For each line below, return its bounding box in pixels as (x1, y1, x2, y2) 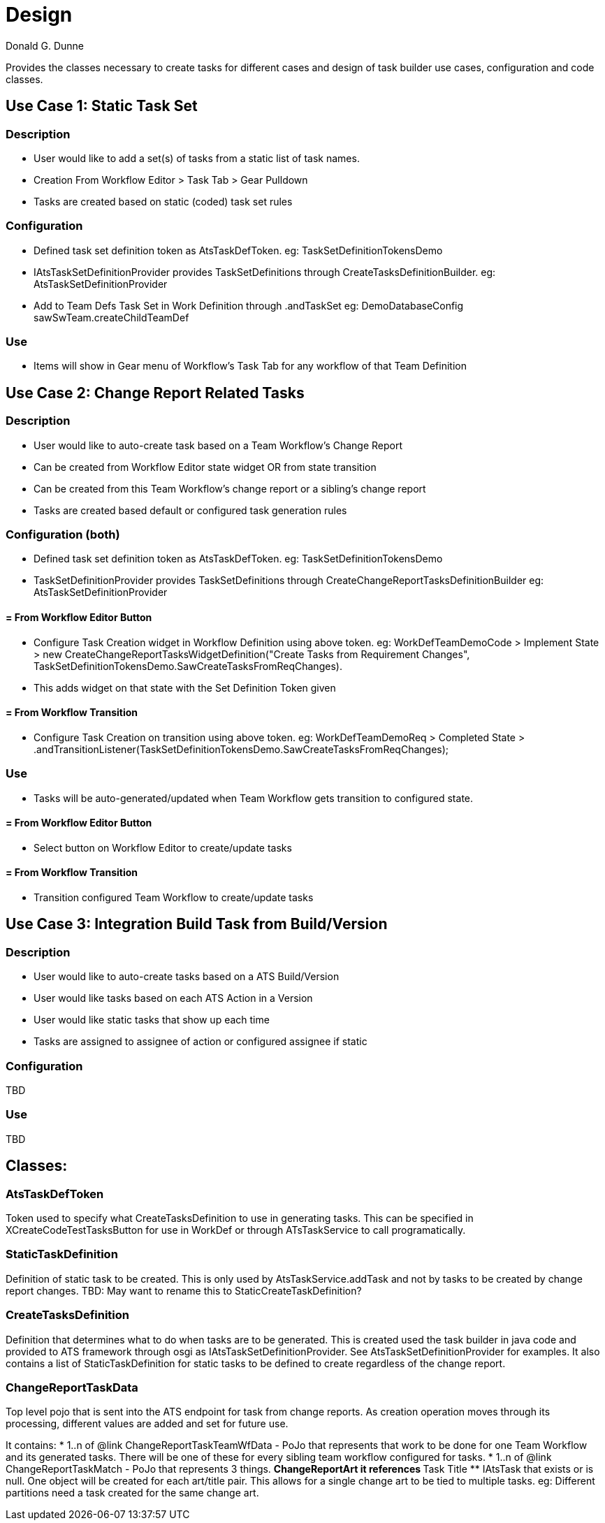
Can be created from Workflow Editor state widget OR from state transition (34, 460, 377, 473)
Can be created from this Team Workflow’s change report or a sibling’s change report (34, 482, 426, 495)
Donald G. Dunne (6, 39, 85, 52)
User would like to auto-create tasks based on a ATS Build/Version (34, 970, 340, 983)
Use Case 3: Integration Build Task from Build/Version (6, 915, 388, 933)
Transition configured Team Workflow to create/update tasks (34, 891, 314, 904)
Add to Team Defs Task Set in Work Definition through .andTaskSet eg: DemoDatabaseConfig (34, 299, 464, 312)
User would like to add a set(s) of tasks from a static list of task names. (34, 152, 360, 164)
